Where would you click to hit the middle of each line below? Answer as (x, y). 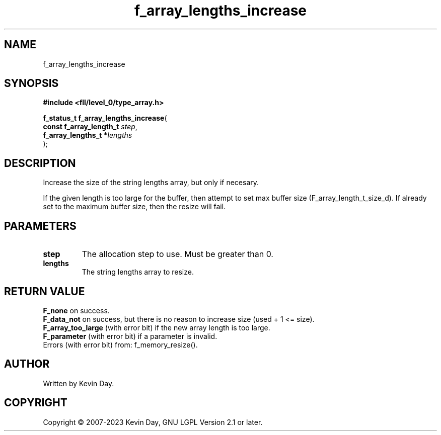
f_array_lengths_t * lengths (88, 135)
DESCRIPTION (40, 163)
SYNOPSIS (31, 83)
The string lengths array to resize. (138, 272)
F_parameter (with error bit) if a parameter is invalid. (130, 336)
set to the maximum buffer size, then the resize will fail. (134, 207)
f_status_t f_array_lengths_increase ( (105, 118)
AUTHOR (27, 364)
